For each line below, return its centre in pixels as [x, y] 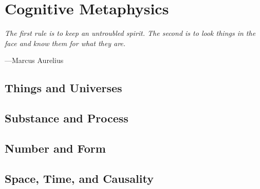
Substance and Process [67, 118]
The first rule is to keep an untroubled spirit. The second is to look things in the [130, 33]
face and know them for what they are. [65, 43]
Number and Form [55, 148]
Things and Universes [63, 88]
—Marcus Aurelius [34, 60]
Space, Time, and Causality [79, 178]
